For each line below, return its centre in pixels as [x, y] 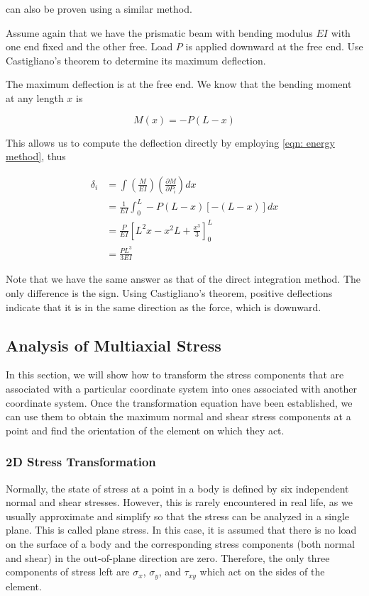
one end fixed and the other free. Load [89, 46]
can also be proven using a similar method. [99, 9]
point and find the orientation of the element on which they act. [145, 430]
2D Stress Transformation [81, 462]
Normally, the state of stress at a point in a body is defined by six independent [177, 488]
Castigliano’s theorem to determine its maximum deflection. [136, 60]
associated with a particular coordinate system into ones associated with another [181, 388]
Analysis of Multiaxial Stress [114, 345]
